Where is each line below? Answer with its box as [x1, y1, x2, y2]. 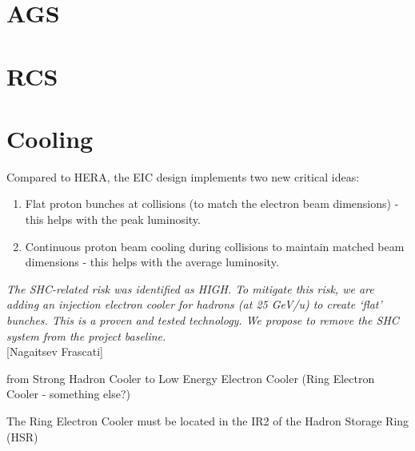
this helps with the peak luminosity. [25, 211, 201, 228]
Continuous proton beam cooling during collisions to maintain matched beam [25, 237, 405, 254]
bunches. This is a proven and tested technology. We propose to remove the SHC [6, 312, 399, 329]
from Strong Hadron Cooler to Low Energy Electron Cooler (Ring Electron [6, 369, 375, 386]
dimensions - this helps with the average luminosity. [25, 253, 279, 270]
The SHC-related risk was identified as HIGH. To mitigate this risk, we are [6, 280, 374, 297]
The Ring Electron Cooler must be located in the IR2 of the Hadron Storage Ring [6, 413, 409, 429]
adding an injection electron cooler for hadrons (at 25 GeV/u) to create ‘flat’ [6, 296, 382, 313]
